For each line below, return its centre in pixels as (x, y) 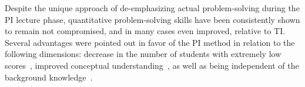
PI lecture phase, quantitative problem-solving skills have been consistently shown (152, 19)
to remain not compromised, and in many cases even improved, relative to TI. (145, 31)
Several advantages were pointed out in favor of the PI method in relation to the (150, 42)
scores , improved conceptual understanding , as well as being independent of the (152, 65)
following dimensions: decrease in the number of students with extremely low (143, 54)
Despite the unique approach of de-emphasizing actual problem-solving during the (152, 8)
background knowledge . (49, 77)
